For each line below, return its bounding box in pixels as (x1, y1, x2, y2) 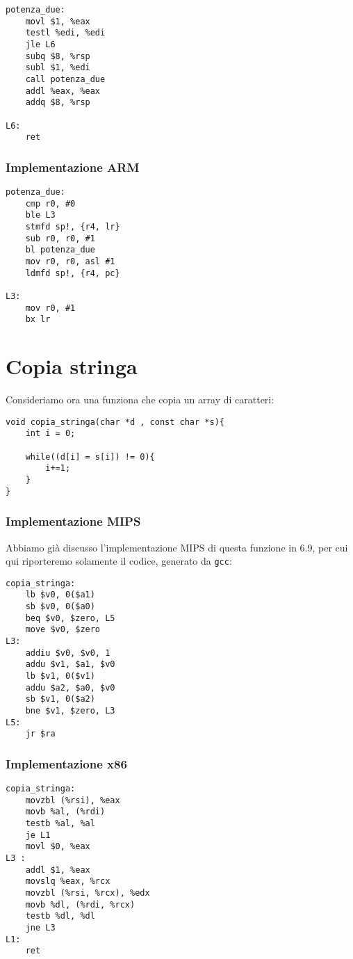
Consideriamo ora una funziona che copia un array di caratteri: (6, 392, 274, 407)
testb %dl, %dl (25, 911, 95, 921)
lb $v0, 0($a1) (25, 590, 95, 600)
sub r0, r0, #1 (25, 233, 95, 243)
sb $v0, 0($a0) (25, 602, 95, 612)
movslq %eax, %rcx (25, 876, 110, 887)
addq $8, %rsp (25, 97, 90, 108)
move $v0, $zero (25, 624, 101, 635)
